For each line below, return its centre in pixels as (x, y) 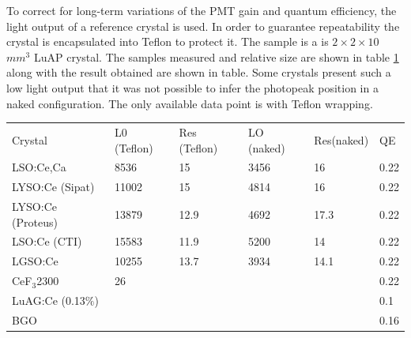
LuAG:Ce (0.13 (49, 300)
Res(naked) (341, 139)
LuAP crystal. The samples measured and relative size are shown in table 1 (216, 56)
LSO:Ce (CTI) (47, 241)
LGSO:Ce (35, 261)
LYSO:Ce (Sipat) (53, 187)
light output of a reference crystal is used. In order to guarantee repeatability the (203, 26)
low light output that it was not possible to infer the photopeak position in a (192, 87)
